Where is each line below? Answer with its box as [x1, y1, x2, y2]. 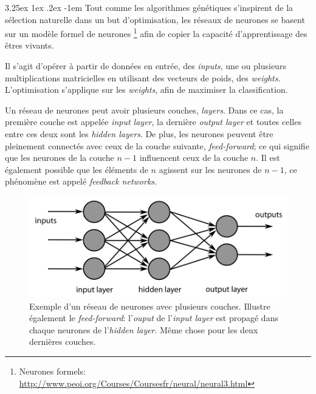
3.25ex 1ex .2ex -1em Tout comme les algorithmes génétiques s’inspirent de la [5, 1, 294, 13]
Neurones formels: [19, 364, 86, 377]
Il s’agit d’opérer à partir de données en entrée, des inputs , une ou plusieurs [5, 59, 286, 72]
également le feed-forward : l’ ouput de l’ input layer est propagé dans [29, 311, 278, 324]
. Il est [256, 151, 280, 164]
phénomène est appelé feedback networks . [5, 175, 157, 188]
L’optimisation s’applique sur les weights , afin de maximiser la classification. [5, 83, 288, 96]
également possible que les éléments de [5, 163, 148, 175]
